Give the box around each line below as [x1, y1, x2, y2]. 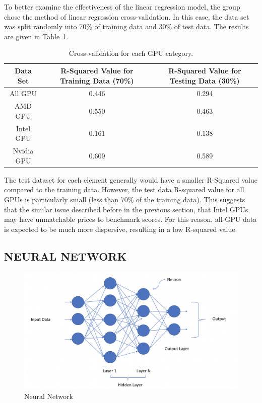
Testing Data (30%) [170, 75, 240, 86]
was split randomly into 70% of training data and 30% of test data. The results [4, 21, 249, 32]
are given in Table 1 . [4, 31, 69, 41]
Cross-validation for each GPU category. [69, 48, 193, 58]
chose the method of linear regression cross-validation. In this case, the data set [4, 11, 249, 22]
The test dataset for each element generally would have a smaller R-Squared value [4, 174, 257, 185]
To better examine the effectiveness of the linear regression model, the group [4, 2, 240, 12]
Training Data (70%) [60, 75, 134, 86]
